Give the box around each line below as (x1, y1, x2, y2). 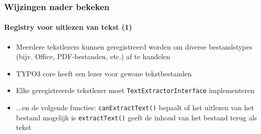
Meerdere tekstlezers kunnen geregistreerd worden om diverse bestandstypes (16, 41, 252, 52)
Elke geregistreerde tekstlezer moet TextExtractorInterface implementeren (16, 85, 255, 96)
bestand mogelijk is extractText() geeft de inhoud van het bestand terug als (16, 112, 257, 122)
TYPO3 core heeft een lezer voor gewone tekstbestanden (16, 68, 192, 78)
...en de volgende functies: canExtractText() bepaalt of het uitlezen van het (16, 102, 254, 113)
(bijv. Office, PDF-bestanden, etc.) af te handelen (16, 51, 170, 62)
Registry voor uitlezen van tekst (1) (4, 22, 132, 32)
